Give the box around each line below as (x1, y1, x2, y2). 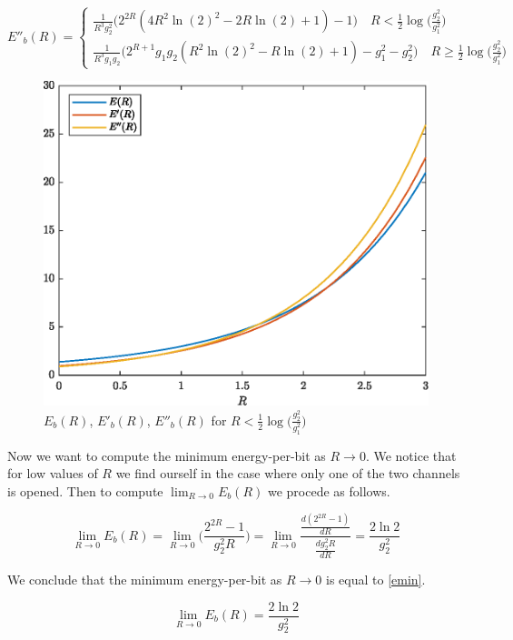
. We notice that (365, 445, 457, 465)
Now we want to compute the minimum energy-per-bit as (7, 445, 326, 465)
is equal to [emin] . (326, 569, 426, 588)
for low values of (7, 464, 98, 483)
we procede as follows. (267, 481, 390, 500)
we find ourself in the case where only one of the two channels (115, 464, 460, 483)
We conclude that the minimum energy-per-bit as (7, 569, 282, 588)
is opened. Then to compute (7, 481, 163, 500)
